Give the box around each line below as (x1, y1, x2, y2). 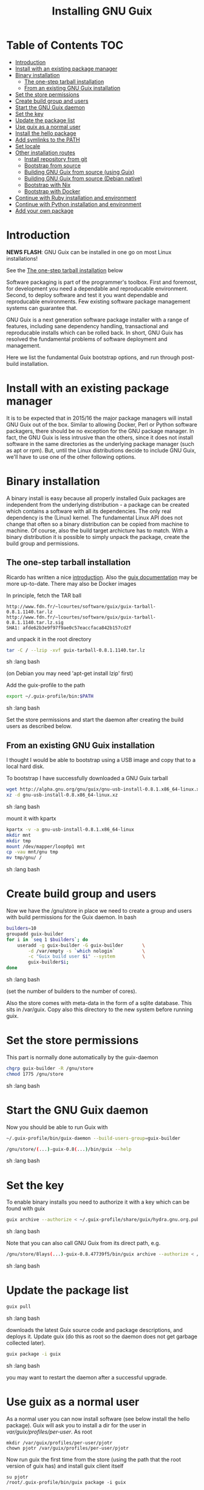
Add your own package (15, 207, 74, 214)
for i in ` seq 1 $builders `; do (6, 936, 88, 942)
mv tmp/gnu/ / (6, 855, 42, 861)
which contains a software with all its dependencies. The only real (6, 507, 172, 515)
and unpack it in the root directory (6, 635, 92, 642)
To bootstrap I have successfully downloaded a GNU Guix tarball (6, 775, 168, 782)
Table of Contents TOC (6, 38, 124, 52)
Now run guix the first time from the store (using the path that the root (6, 1455, 181, 1463)
